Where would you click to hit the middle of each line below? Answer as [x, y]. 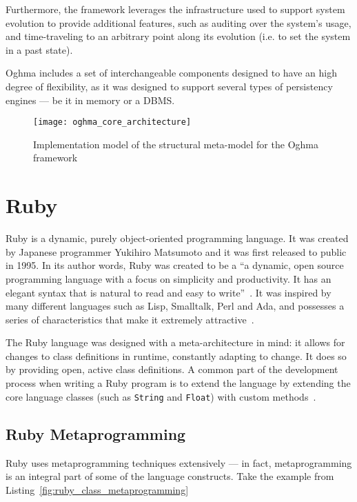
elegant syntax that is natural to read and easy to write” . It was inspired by [169, 292]
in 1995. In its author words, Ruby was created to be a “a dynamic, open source [175, 265]
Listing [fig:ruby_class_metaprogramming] [97, 489]
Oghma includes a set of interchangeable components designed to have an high [171, 73]
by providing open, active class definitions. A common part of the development [172, 369]
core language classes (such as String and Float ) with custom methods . [161, 396]
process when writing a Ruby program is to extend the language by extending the [178, 383]
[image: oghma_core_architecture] [112, 122]
